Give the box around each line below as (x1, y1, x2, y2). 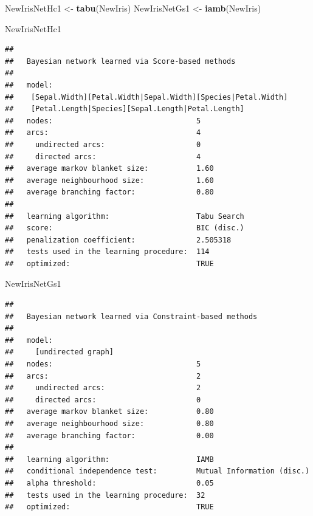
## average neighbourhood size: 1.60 (5, 176, 214, 185)
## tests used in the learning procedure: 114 (5, 247, 210, 256)
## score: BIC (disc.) (5, 224, 244, 233)
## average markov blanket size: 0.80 (5, 407, 214, 416)
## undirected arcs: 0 (5, 140, 201, 149)
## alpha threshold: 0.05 (5, 478, 214, 487)
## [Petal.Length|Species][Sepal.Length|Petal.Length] (5, 105, 244, 114)
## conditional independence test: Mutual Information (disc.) (5, 467, 310, 476)
